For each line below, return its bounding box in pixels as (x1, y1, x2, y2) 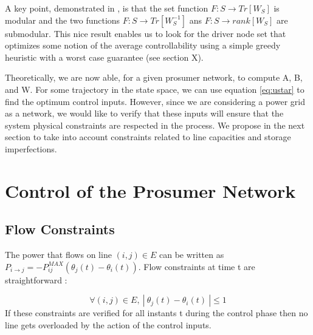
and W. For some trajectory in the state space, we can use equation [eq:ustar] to (5, 83, 304, 95)
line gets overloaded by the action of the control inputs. (5, 318, 212, 331)
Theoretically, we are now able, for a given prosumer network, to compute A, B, (5, 71, 303, 84)
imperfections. (5, 142, 57, 155)
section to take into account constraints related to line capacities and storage (5, 130, 291, 143)
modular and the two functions (5, 13, 120, 26)
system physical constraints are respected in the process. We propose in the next (5, 118, 305, 131)
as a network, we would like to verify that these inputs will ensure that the (5, 107, 284, 120)
